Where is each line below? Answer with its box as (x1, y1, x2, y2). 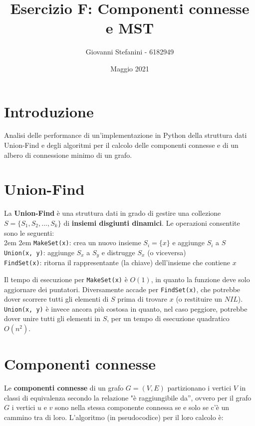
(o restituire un (176, 294, 223, 304)
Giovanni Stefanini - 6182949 (85, 46, 174, 57)
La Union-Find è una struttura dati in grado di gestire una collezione (4, 208, 221, 218)
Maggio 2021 (110, 63, 149, 73)
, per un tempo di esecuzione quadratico (107, 313, 230, 324)
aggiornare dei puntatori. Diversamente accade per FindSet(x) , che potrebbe (4, 284, 241, 294)
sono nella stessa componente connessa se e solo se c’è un (55, 402, 230, 413)
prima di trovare (117, 294, 168, 304)
